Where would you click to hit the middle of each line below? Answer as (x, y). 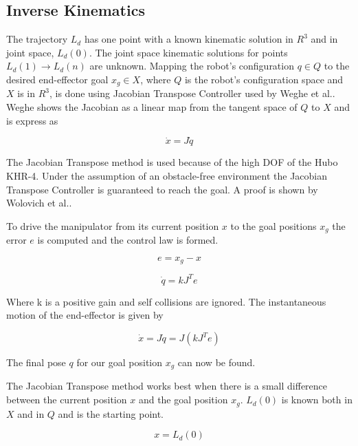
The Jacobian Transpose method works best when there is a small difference (167, 386)
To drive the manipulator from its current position (113, 225)
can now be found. (216, 362)
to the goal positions (273, 225)
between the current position (67, 400)
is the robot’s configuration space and (264, 79)
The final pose (36, 362)
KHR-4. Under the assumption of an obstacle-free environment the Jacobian (167, 176)
